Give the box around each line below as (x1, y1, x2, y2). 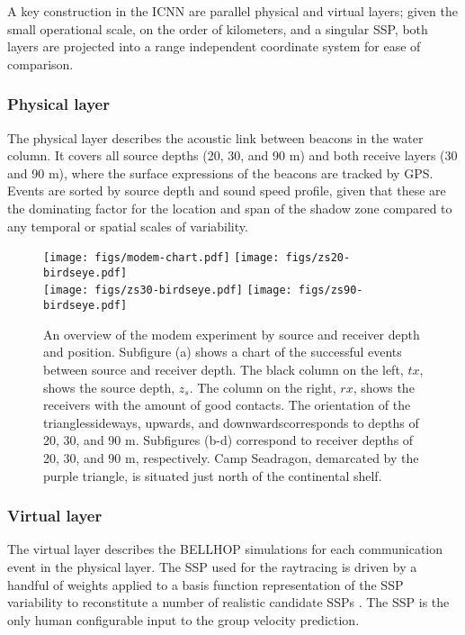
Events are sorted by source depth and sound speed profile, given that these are (7, 181, 446, 200)
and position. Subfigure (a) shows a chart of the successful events (43, 342, 402, 361)
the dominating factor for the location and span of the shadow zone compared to (7, 198, 452, 217)
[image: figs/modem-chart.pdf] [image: (43, 251, 280, 265)
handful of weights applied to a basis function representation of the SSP (7, 575, 404, 594)
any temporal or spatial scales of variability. (7, 216, 248, 235)
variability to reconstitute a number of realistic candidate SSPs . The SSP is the (7, 593, 450, 612)
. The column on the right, (189, 377, 336, 396)
